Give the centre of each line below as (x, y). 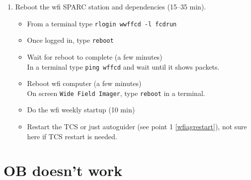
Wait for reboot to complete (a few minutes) (95, 56)
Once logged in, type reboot (70, 40)
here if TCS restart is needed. (72, 136)
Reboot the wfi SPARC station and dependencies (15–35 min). (111, 6)
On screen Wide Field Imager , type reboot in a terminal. (116, 93)
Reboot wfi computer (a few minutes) (84, 83)
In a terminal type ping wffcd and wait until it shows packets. (123, 66)
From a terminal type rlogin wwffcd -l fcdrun (102, 23)
